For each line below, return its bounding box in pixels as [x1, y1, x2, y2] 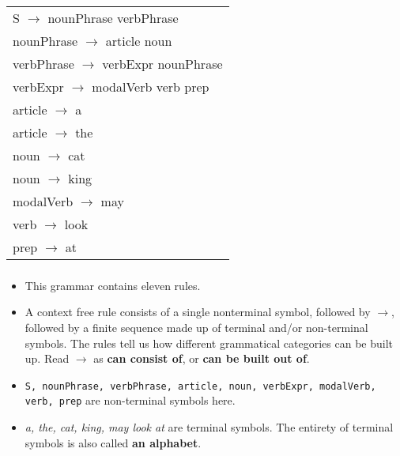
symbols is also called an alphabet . [25, 434, 202, 450]
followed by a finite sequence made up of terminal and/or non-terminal [25, 319, 368, 336]
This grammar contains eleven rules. [25, 277, 201, 293]
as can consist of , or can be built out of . [93, 350, 310, 367]
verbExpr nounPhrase [102, 54, 223, 73]
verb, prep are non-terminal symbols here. [25, 392, 236, 409]
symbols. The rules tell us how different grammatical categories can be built [25, 334, 394, 351]
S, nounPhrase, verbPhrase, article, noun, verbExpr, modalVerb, [25, 380, 376, 392]
